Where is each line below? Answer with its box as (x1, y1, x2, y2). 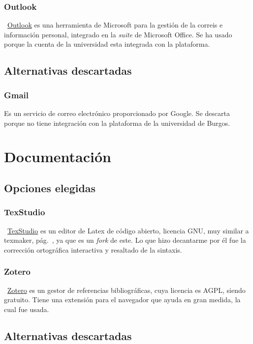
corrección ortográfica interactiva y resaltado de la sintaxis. (4, 244, 182, 255)
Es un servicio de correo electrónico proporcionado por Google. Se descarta (4, 108, 230, 118)
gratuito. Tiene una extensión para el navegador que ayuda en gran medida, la (4, 294, 241, 305)
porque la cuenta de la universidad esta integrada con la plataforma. (4, 39, 210, 49)
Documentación (4, 146, 111, 167)
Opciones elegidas (4, 180, 96, 195)
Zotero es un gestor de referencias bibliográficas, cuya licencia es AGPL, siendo (7, 285, 246, 295)
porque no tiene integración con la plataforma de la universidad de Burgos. (4, 117, 230, 128)
